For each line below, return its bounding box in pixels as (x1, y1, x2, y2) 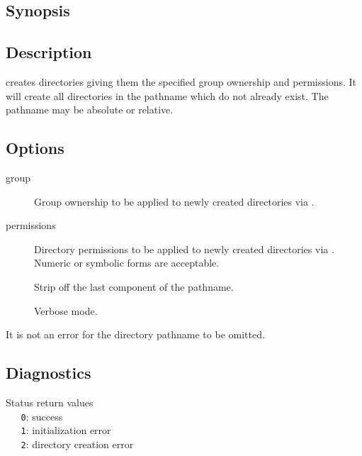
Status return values (6, 394, 94, 409)
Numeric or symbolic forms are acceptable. (34, 255, 220, 270)
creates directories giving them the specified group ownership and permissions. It (6, 74, 357, 89)
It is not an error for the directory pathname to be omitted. (6, 327, 265, 342)
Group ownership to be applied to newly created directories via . (34, 194, 315, 208)
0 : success (21, 408, 63, 423)
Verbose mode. (34, 303, 98, 318)
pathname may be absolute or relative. (6, 102, 174, 117)
